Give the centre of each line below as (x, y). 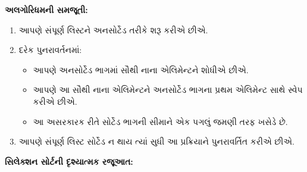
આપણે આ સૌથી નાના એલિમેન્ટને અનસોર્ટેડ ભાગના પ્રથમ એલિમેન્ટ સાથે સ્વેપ (168, 90)
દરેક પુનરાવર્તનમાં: (50, 50)
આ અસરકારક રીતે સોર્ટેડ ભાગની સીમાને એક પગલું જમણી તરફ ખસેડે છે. (160, 121)
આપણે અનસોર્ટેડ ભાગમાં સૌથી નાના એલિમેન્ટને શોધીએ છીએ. (141, 69)
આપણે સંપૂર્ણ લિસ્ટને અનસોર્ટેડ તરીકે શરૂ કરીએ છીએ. (113, 29)
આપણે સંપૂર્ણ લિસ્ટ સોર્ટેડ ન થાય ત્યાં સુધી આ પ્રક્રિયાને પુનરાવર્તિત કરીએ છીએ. (156, 141)
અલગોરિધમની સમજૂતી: (46, 10)
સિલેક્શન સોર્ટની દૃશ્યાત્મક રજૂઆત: (69, 161)
